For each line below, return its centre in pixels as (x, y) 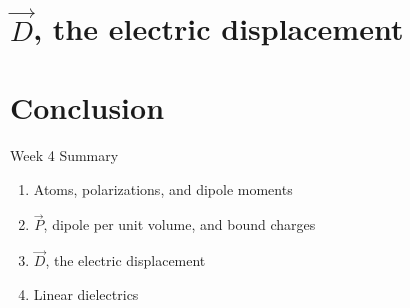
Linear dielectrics (86, 293)
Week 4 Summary (64, 154)
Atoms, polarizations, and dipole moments (163, 188)
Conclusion (87, 107)
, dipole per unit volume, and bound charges (179, 224)
